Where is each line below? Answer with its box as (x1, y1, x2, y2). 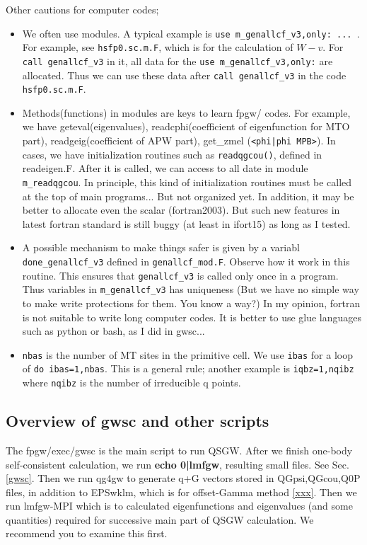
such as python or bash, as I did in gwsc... (22, 323, 205, 338)
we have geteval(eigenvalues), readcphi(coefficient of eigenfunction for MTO (22, 119, 350, 134)
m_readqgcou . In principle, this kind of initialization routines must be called (22, 174, 352, 189)
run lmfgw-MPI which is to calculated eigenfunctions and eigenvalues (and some (6, 498, 353, 513)
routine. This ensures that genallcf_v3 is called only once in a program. (22, 268, 339, 282)
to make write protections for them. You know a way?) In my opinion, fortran (22, 295, 361, 310)
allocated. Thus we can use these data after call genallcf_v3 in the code (22, 67, 346, 82)
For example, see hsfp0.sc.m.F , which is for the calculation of (22, 40, 293, 54)
